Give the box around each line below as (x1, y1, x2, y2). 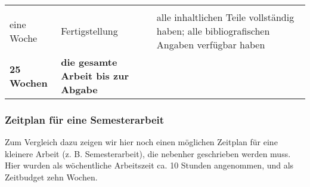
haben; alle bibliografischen (156, 24, 270, 38)
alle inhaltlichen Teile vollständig (156, 10, 294, 24)
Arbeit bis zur (61, 69, 129, 82)
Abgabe (61, 82, 98, 96)
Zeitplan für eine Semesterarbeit (5, 112, 165, 127)
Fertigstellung (61, 24, 118, 38)
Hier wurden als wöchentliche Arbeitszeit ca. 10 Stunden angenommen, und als (5, 159, 294, 171)
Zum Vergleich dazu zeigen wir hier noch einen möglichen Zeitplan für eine (5, 136, 278, 148)
